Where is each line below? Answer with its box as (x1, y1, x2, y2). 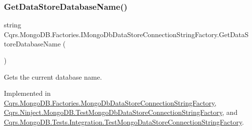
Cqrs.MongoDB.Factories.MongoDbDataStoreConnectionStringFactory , (4, 97, 217, 108)
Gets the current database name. (4, 71, 102, 82)
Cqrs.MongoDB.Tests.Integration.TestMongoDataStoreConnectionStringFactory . (4, 116, 244, 127)
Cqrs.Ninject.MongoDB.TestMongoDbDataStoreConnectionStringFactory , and (4, 107, 238, 117)
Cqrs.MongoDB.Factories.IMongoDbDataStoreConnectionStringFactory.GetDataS (4, 29, 249, 39)
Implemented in (4, 88, 51, 98)
